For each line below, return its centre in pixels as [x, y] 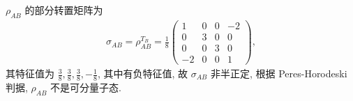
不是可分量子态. [86, 87]
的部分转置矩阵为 [64, 10]
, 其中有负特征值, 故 [143, 73]
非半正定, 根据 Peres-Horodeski [279, 73]
